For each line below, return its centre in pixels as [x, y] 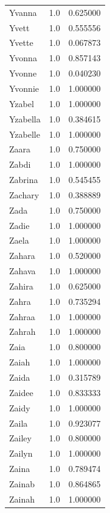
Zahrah [22, 331]
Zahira [21, 286]
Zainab [22, 483]
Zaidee [21, 392]
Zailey [20, 438]
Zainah [22, 499]
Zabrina [24, 180]
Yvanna [23, 12]
